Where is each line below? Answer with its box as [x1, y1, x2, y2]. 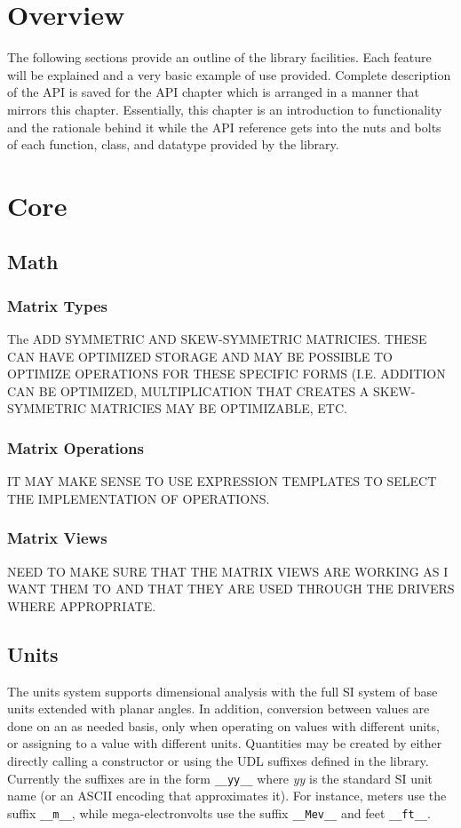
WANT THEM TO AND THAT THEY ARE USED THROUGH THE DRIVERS [7, 579, 455, 598]
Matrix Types [7, 294, 108, 316]
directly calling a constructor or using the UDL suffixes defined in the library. [7, 752, 429, 770]
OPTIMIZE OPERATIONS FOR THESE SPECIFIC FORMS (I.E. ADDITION [7, 364, 446, 383]
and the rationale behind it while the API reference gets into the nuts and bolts [7, 117, 441, 136]
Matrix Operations [7, 436, 144, 458]
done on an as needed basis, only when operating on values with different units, [7, 716, 440, 735]
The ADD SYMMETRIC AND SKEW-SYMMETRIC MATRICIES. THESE [7, 330, 427, 348]
